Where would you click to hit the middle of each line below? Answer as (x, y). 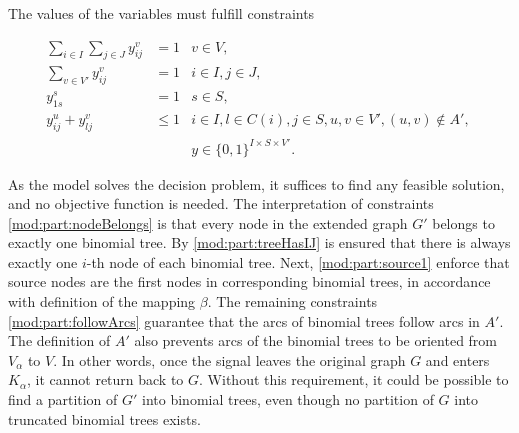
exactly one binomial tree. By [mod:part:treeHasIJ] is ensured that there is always (259, 242)
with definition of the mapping (102, 301)
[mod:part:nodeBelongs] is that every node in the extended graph (208, 222)
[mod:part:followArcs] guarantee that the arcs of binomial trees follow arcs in (244, 320)
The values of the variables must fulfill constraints (161, 13)
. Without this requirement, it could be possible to (354, 379)
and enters (457, 359)
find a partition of (63, 399)
